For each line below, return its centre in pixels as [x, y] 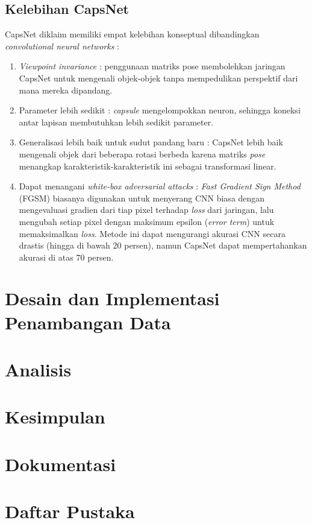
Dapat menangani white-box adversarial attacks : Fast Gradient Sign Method [160, 186]
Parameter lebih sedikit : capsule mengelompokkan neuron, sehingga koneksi [160, 110]
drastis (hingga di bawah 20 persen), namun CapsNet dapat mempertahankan [163, 245]
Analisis [38, 369]
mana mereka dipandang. [66, 90]
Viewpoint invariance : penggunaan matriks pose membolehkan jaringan [152, 66]
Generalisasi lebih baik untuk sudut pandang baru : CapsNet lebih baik [151, 142]
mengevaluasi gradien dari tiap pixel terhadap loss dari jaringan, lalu [146, 210]
